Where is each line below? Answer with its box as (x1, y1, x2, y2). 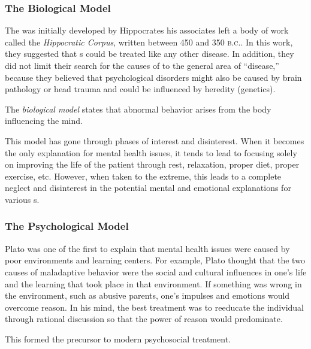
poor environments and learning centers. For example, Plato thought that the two (5, 254, 305, 266)
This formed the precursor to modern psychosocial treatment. (5, 332, 231, 345)
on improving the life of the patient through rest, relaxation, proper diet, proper (5, 158, 300, 171)
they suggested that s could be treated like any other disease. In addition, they (5, 47, 294, 60)
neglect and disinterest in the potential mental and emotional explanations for (5, 181, 291, 194)
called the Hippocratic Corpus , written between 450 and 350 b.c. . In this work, (5, 35, 293, 48)
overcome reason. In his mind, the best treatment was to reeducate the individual (5, 301, 304, 313)
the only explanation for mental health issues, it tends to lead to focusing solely (5, 146, 297, 159)
